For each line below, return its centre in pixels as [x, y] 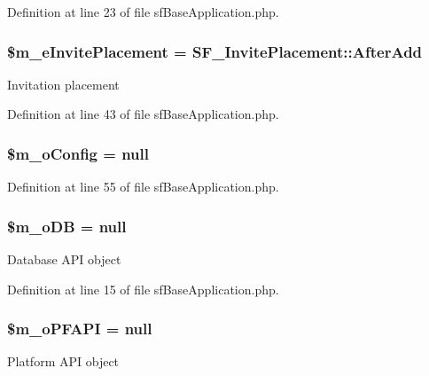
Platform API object [63, 361]
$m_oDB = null [67, 226]
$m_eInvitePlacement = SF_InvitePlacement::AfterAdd [215, 51]
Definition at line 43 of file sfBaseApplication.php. [143, 114]
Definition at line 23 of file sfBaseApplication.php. [143, 12]
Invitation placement [63, 84]
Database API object [64, 259]
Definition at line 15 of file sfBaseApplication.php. [143, 289]
